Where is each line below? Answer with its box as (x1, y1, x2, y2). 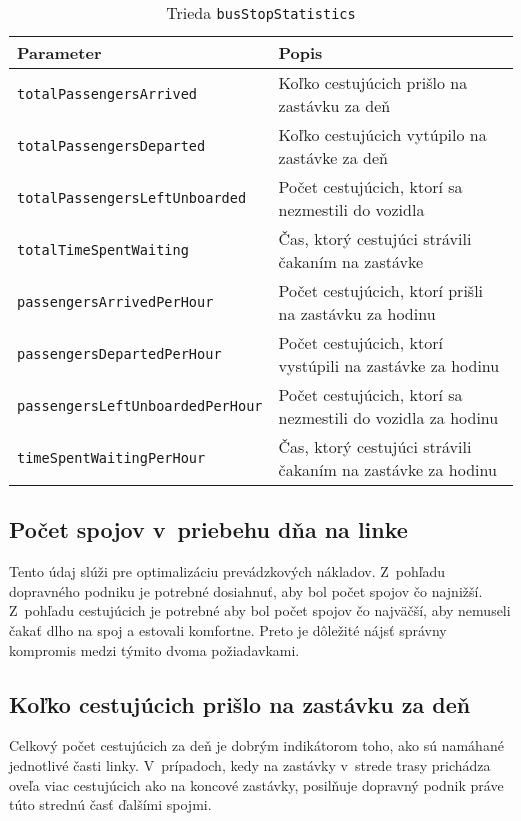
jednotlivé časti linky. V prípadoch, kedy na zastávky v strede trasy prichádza (9, 754, 491, 775)
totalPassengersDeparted (17, 138, 206, 154)
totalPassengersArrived (17, 86, 198, 102)
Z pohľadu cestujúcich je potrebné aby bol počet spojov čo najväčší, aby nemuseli (9, 600, 511, 621)
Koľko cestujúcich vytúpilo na (278, 123, 487, 146)
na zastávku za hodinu (278, 302, 436, 325)
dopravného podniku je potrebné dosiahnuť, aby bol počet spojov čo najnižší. (9, 580, 483, 601)
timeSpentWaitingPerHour (17, 450, 206, 466)
